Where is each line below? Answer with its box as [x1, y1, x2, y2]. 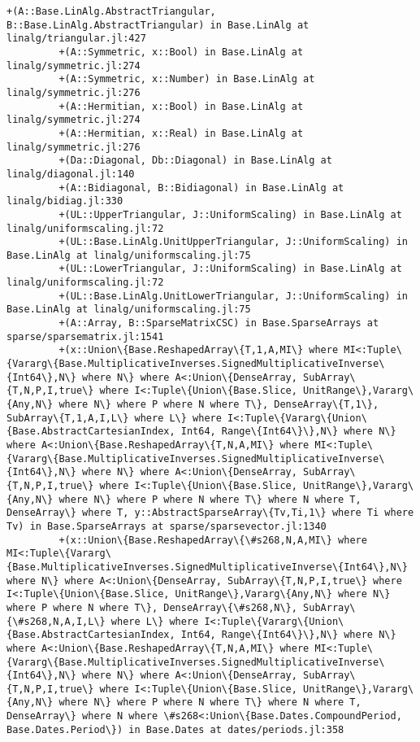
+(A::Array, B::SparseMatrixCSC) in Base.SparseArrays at [58, 317, 379, 330]
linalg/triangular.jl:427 [6, 33, 146, 45]
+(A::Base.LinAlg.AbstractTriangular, [6, 6, 216, 17]
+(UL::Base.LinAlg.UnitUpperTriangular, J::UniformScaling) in [58, 236, 408, 248]
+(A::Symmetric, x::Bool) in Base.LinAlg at [58, 46, 304, 58]
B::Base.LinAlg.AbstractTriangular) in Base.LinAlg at [6, 19, 310, 31]
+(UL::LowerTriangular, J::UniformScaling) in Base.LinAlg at [58, 263, 402, 275]
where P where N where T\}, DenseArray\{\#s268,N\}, [6, 601, 297, 613]
